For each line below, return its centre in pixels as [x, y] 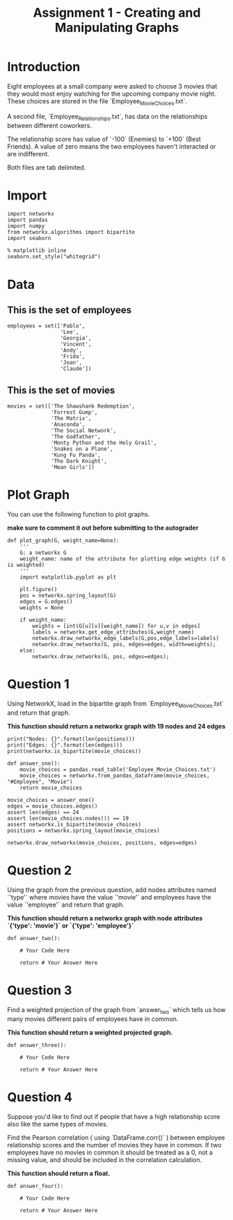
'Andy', [71, 350]
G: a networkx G [43, 553]
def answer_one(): [34, 763]
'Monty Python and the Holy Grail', [104, 443]
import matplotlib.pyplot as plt [68, 577]
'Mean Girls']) [73, 468]
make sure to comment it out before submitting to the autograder [103, 528]
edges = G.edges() [46, 602]
